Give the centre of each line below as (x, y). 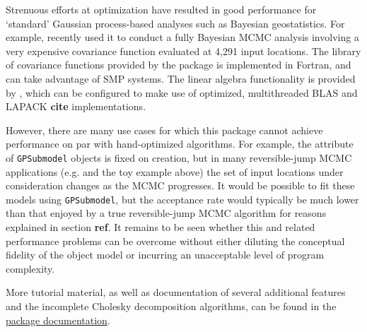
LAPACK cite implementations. (76, 106)
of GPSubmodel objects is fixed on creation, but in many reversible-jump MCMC (179, 157)
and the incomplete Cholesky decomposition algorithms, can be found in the (171, 306)
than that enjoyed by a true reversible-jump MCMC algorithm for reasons (166, 213)
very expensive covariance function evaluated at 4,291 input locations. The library (183, 51)
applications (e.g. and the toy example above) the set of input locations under (175, 171)
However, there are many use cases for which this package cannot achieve (164, 130)
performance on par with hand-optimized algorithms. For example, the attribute (180, 144)
